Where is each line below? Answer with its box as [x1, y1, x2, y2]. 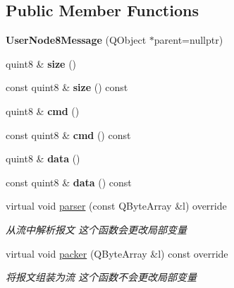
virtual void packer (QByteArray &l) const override [6, 246, 228, 260]
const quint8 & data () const [6, 174, 132, 189]
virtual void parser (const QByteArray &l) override [6, 198, 227, 213]
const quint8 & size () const [6, 80, 128, 95]
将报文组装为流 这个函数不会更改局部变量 [6, 270, 197, 284]
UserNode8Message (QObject [6, 32, 147, 47]
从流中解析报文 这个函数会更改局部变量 [6, 222, 187, 236]
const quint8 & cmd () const [6, 127, 131, 142]
